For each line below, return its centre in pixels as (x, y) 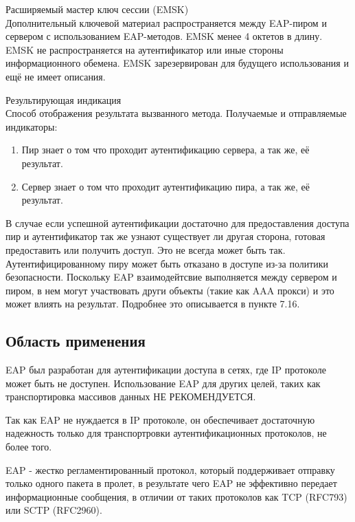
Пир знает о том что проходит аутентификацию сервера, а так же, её (165, 150)
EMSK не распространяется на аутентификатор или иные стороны (145, 49)
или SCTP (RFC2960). (54, 510)
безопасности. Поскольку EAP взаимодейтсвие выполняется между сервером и (171, 277)
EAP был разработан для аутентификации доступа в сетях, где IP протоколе (166, 370)
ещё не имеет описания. (56, 76)
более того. (29, 447)
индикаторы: (32, 126)
